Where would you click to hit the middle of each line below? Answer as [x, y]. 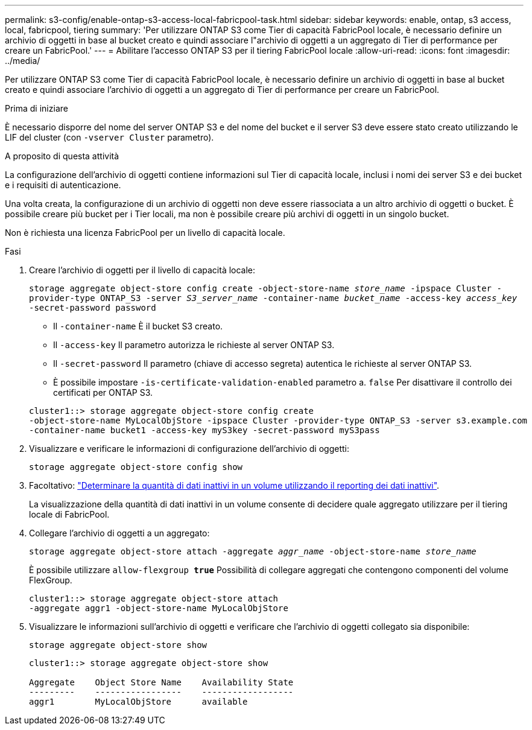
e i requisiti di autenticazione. [63, 185]
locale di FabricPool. [69, 514]
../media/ [23, 61]
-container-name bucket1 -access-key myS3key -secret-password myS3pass [204, 430]
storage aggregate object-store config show [136, 467]
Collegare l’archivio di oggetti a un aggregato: [119, 533]
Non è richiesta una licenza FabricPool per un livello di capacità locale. [145, 233]
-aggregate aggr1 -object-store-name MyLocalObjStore [159, 608]
